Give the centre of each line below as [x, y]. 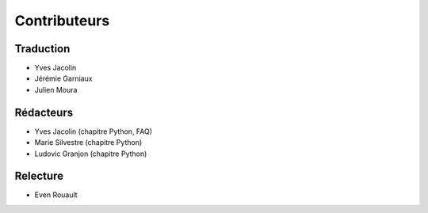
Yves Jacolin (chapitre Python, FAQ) [94, 131]
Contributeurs [62, 21]
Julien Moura [56, 89]
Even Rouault [56, 195]
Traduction [42, 49]
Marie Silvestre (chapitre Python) [88, 143]
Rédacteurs [44, 112]
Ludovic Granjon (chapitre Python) [91, 154]
